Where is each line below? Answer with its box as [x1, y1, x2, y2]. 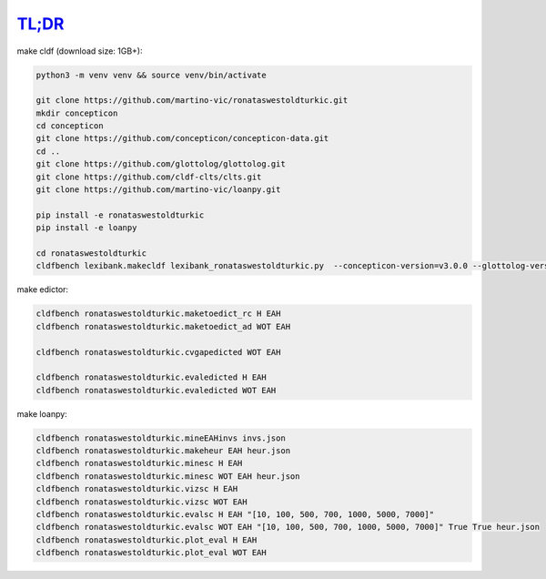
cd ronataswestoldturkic [35, 249, 147, 259]
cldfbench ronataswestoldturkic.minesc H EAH [35, 458, 243, 469]
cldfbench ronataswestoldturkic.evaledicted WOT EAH [35, 385, 277, 395]
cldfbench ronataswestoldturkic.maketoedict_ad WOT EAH [35, 321, 291, 331]
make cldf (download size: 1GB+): [16, 46, 143, 56]
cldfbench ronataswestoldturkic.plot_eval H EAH [35, 534, 258, 545]
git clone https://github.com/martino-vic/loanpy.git [35, 185, 281, 195]
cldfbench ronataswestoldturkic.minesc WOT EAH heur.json [35, 471, 300, 482]
